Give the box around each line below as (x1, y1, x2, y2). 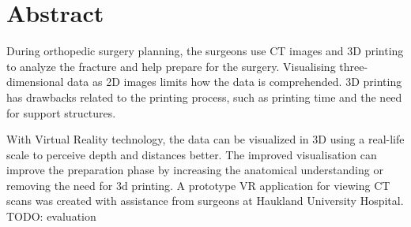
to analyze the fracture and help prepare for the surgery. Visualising (6, 58, 336, 74)
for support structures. (6, 104, 116, 121)
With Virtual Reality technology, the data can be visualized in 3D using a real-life (6, 131, 405, 147)
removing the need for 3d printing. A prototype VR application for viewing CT (6, 177, 390, 193)
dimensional (6, 73, 64, 90)
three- (339, 58, 368, 74)
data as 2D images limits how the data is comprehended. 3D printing (67, 73, 402, 90)
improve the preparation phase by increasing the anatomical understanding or (6, 162, 383, 178)
